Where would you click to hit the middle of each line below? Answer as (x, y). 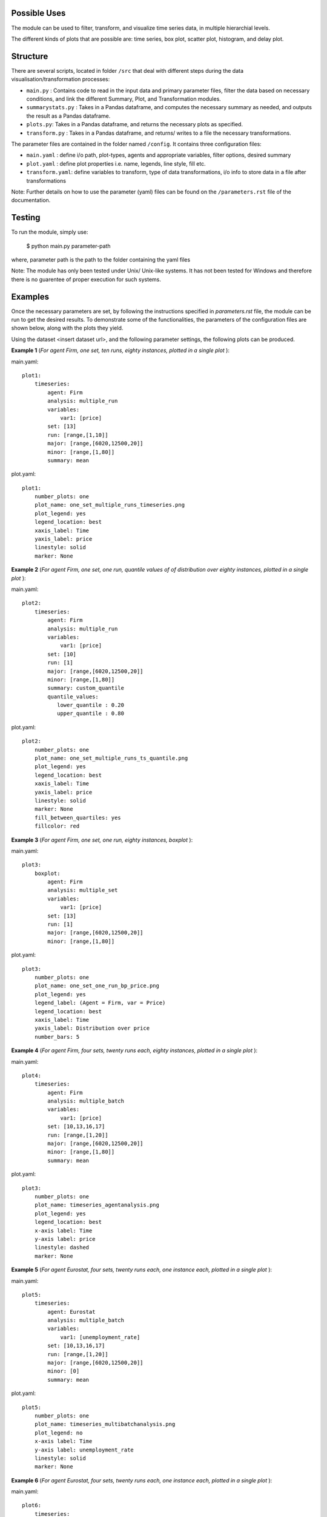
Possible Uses (38, 13)
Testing (26, 218)
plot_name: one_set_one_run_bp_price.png (97, 986)
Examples (30, 296)
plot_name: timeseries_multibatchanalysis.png (105, 1424)
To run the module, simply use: (50, 232)
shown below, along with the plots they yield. (67, 328)
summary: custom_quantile (86, 688)
